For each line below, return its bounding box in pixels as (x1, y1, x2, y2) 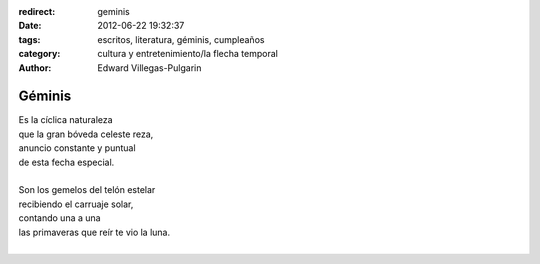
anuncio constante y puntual (18, 142, 136, 154)
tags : (18, 33, 41, 45)
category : (18, 48, 61, 60)
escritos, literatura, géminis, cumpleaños (97, 33, 265, 45)
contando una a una (18, 212, 101, 224)
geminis (97, 6, 130, 17)
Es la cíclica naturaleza (18, 114, 114, 126)
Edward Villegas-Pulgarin (97, 61, 202, 74)
